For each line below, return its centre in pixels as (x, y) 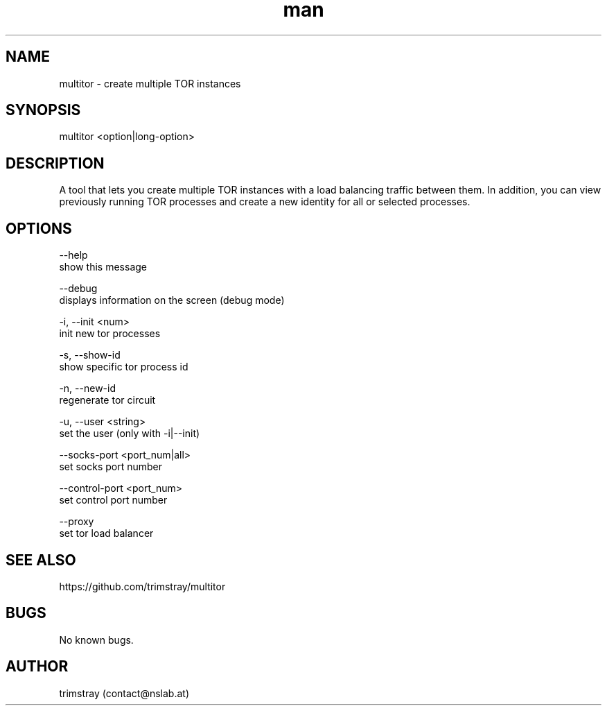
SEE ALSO (41, 560)
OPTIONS (39, 228)
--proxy (77, 522)
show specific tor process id (124, 367)
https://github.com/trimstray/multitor (142, 586)
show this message (103, 267)
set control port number (113, 500)
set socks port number (111, 467)
